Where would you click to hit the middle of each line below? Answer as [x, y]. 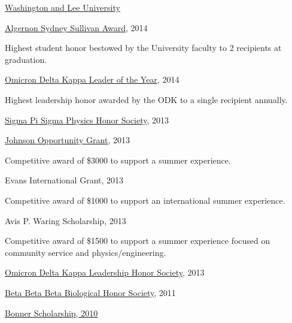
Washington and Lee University [63, 7]
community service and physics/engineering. [86, 252]
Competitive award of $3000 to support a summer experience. [118, 160]
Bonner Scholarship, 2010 [51, 313]
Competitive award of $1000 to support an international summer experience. [145, 200]
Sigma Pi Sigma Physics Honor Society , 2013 [87, 120]
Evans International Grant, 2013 [64, 180]
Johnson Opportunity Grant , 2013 [67, 140]
